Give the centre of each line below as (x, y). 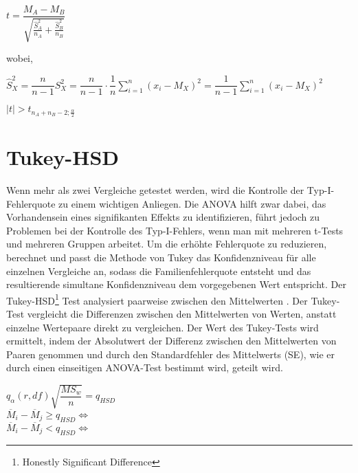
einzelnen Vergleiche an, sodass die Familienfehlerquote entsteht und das (159, 271)
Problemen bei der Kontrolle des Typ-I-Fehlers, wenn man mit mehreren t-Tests (175, 230)
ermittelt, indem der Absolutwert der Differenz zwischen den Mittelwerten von (171, 341)
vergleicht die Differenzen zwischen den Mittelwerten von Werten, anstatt (182, 314)
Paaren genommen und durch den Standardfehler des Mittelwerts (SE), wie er (170, 354)
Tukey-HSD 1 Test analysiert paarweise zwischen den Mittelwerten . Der (157, 299)
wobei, (20, 58)
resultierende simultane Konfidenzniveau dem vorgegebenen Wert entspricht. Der (176, 284)
